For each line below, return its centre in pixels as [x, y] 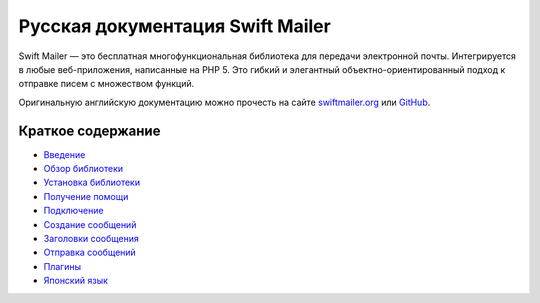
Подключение [73, 211]
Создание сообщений [90, 224]
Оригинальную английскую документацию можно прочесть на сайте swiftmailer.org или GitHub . [224, 102]
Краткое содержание [89, 130]
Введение [64, 154]
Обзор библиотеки [83, 169]
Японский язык [76, 281]
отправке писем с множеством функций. [106, 84]
